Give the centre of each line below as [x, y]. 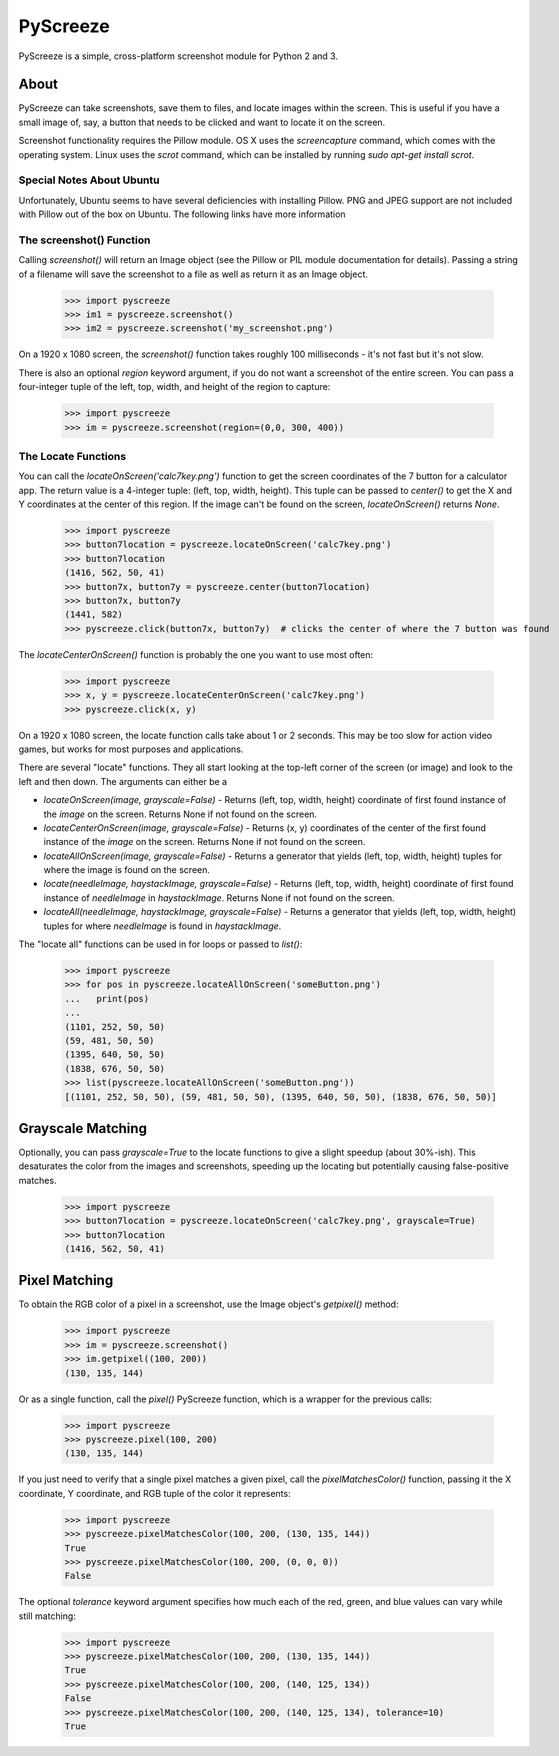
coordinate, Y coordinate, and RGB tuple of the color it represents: [154, 1493]
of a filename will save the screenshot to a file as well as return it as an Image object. [193, 274]
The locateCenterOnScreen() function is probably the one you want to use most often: [196, 654]
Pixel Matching [66, 1280]
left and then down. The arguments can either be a [123, 781]
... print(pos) [107, 998]
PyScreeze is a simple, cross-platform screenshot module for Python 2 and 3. [178, 56]
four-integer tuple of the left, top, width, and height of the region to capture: [174, 387]
